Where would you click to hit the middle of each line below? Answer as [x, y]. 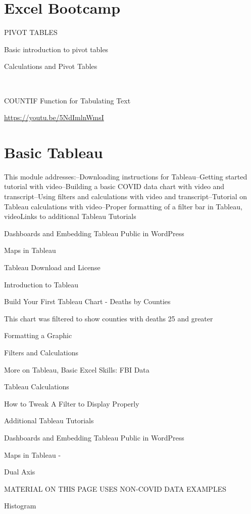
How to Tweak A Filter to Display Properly [72, 403]
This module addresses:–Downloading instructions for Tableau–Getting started [126, 176]
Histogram [20, 506]
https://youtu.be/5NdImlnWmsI [54, 117]
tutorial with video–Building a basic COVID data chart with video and [114, 186]
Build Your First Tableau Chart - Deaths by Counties [87, 301]
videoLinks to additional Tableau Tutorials [70, 216]
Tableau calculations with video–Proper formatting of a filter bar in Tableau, [123, 206]
